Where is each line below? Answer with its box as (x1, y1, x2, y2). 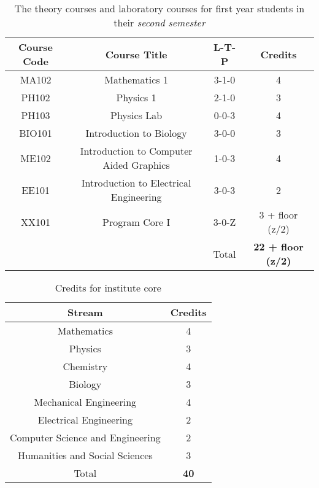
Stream (67, 305, 103, 319)
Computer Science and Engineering (10, 430, 161, 444)
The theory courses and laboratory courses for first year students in (14, 1, 305, 15)
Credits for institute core (55, 281, 161, 295)
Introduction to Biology (85, 126, 187, 140)
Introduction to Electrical (81, 176, 191, 190)
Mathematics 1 (104, 72, 168, 87)
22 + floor (253, 239, 304, 254)
